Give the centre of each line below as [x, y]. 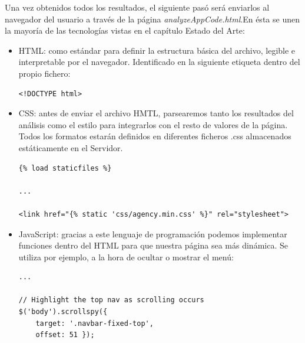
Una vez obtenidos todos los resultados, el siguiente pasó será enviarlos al [137, 7]
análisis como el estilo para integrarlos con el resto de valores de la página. [153, 124]
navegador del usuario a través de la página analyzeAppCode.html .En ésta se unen [152, 19]
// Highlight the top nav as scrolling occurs [111, 300]
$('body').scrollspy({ [63, 312]
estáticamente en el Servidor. [71, 147]
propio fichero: [44, 73]
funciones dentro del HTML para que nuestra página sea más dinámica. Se [153, 245]
